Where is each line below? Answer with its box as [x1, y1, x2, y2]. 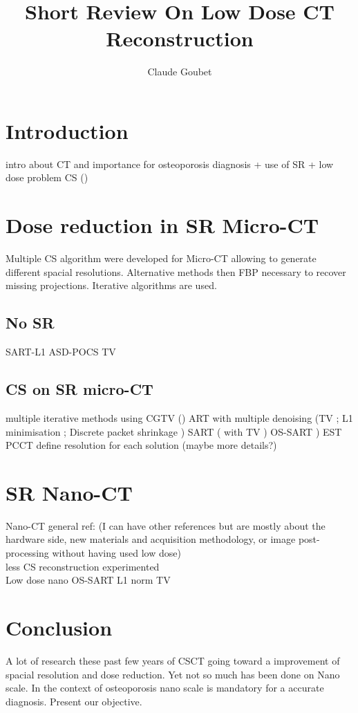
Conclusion [6, 613, 113, 641]
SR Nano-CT [6, 478, 133, 506]
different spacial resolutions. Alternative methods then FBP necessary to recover [6, 264, 346, 279]
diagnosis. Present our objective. [6, 694, 142, 708]
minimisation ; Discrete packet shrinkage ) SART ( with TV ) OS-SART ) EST [6, 424, 342, 438]
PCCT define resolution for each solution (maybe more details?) [6, 438, 277, 452]
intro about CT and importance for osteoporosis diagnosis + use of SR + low [6, 156, 334, 171]
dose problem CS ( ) [6, 170, 88, 185]
